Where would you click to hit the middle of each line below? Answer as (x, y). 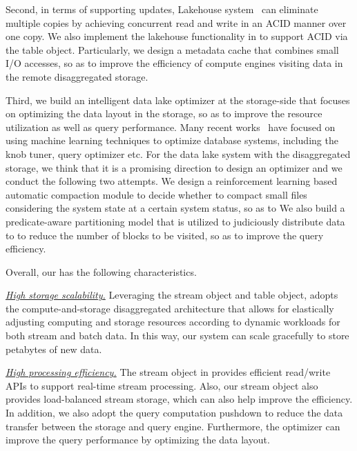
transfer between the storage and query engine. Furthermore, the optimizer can (173, 426)
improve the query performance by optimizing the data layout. (138, 440)
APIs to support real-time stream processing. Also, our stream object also (162, 385)
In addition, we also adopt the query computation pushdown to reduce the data (174, 413)
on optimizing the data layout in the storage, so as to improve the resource (164, 113)
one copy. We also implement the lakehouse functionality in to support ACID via (177, 36)
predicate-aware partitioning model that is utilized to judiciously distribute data (175, 221)
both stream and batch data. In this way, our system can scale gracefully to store (177, 335)
